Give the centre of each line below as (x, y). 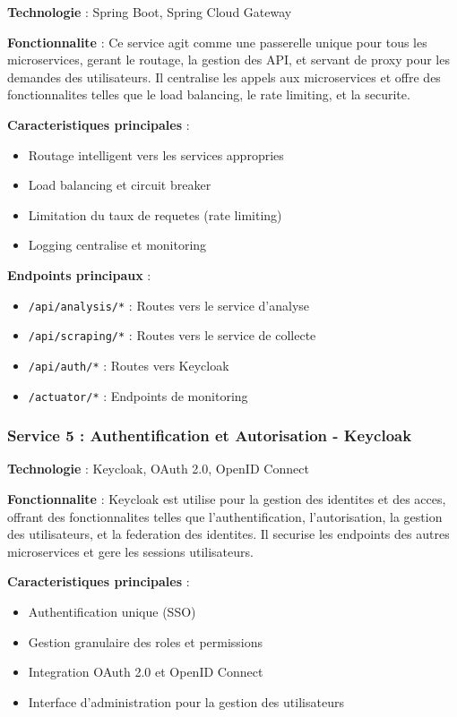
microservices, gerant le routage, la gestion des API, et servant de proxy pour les (228, 60)
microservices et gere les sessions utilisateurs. (130, 551)
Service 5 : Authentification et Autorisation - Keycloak (210, 435)
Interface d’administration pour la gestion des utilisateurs (186, 701)
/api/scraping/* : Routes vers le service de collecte (172, 335)
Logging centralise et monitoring (117, 245)
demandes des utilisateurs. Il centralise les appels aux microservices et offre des (224, 77)
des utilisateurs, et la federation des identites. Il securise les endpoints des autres (228, 534)
